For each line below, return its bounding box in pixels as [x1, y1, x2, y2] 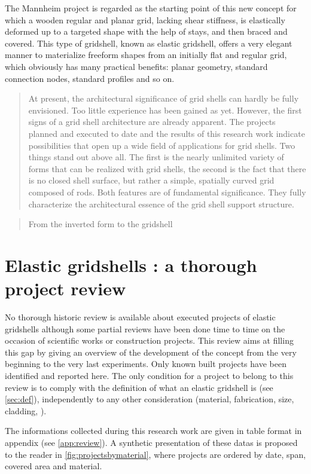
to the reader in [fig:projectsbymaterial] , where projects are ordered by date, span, [5, 448, 306, 460]
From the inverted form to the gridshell [28, 218, 173, 230]
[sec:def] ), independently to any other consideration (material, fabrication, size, [5, 393, 294, 405]
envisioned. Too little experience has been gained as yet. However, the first [28, 103, 302, 116]
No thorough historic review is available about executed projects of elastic [5, 311, 276, 323]
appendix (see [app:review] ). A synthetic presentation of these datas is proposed [5, 436, 298, 448]
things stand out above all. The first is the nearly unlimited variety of [28, 151, 284, 163]
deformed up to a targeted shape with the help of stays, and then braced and [5, 25, 288, 38]
